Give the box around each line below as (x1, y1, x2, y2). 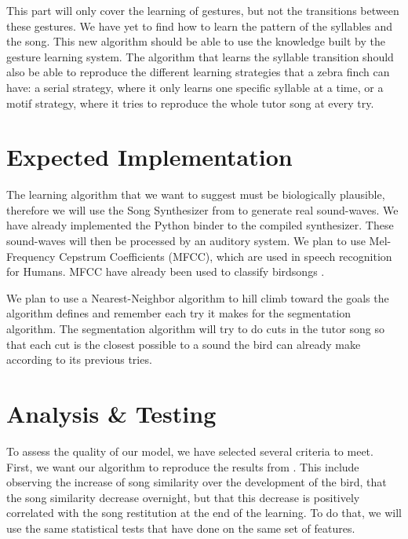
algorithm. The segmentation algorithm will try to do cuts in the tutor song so (6, 321, 384, 337)
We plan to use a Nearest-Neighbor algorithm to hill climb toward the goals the (6, 289, 389, 306)
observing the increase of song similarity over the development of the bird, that (6, 474, 387, 490)
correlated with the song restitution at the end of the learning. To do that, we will (6, 504, 402, 521)
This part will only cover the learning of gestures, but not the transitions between (6, 2, 399, 18)
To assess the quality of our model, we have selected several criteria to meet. (6, 442, 373, 459)
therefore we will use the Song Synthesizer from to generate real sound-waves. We (6, 201, 399, 218)
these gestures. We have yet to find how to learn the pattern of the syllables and (6, 17, 393, 34)
